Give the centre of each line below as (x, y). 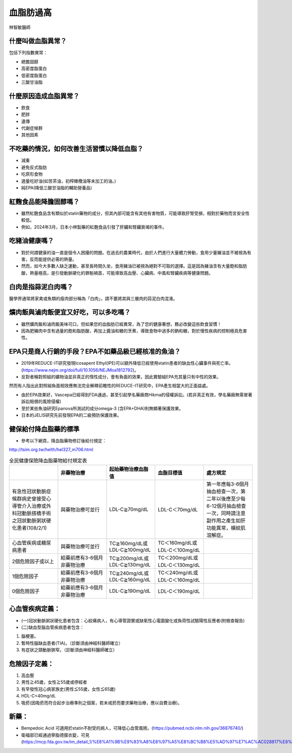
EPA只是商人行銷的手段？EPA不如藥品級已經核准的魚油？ (95, 351)
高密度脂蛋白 (34, 69)
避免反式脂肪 (34, 167)
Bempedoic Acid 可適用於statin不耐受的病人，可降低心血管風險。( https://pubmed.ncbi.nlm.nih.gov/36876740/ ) (132, 728)
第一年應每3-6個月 (228, 484)
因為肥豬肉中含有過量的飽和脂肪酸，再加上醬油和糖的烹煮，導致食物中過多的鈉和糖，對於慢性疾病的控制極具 (130, 331)
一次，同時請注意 (226, 513)
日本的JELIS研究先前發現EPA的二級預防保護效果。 (71, 415)
